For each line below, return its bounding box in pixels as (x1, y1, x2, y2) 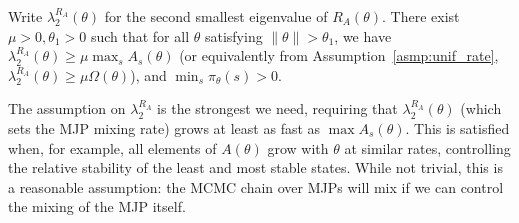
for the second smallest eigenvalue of (104, 6, 328, 26)
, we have (334, 25, 392, 46)
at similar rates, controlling (344, 137, 511, 158)
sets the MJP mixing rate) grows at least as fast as (8, 117, 321, 138)
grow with (267, 137, 329, 158)
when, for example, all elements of (8, 137, 217, 158)
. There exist (382, 6, 460, 26)
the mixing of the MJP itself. (8, 196, 186, 217)
